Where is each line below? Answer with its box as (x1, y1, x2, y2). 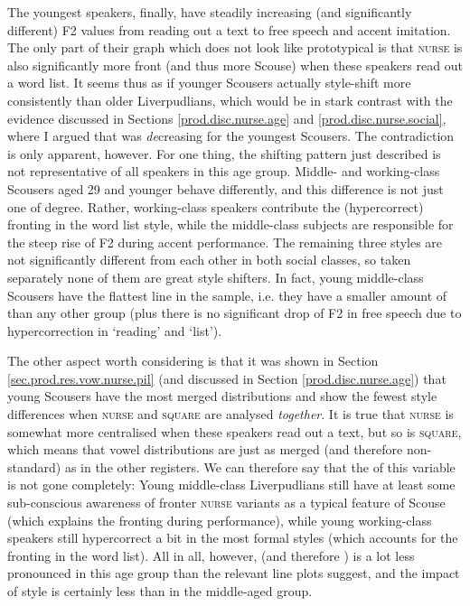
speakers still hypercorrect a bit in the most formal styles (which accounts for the (7, 528, 458, 547)
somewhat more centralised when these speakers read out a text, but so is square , (7, 422, 462, 441)
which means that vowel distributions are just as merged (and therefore (7, 440, 403, 459)
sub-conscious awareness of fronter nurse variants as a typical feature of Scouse (7, 493, 446, 512)
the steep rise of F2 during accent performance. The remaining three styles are (7, 232, 443, 251)
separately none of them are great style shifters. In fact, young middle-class (7, 267, 424, 286)
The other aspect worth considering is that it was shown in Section (7, 351, 379, 370)
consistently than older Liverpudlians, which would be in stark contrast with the (7, 90, 453, 109)
